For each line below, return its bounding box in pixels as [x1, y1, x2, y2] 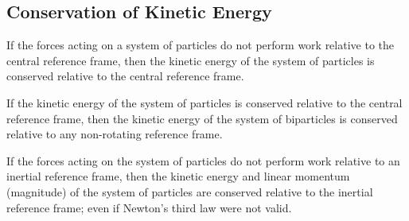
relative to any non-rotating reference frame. [6, 126, 223, 142]
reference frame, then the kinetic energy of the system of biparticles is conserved [6, 110, 398, 126]
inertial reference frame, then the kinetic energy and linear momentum [6, 168, 350, 184]
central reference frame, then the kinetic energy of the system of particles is [6, 52, 375, 68]
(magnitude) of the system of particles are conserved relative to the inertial [6, 183, 373, 200]
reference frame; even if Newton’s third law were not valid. [6, 199, 292, 215]
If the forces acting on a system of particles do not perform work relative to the [6, 37, 395, 53]
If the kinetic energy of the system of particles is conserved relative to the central [6, 94, 403, 111]
